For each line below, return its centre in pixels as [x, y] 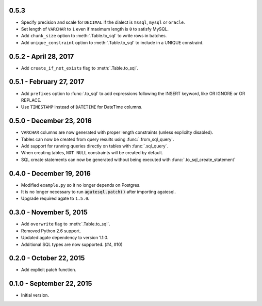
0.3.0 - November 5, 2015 [48, 213]
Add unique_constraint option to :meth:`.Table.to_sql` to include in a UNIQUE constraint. [112, 42]
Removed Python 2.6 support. [51, 231]
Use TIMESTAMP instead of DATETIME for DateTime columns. [82, 107]
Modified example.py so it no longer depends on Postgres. [81, 185]
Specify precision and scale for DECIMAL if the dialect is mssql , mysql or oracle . [103, 22]
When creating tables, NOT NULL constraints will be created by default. [92, 153]
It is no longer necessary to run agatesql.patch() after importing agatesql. [98, 192]
